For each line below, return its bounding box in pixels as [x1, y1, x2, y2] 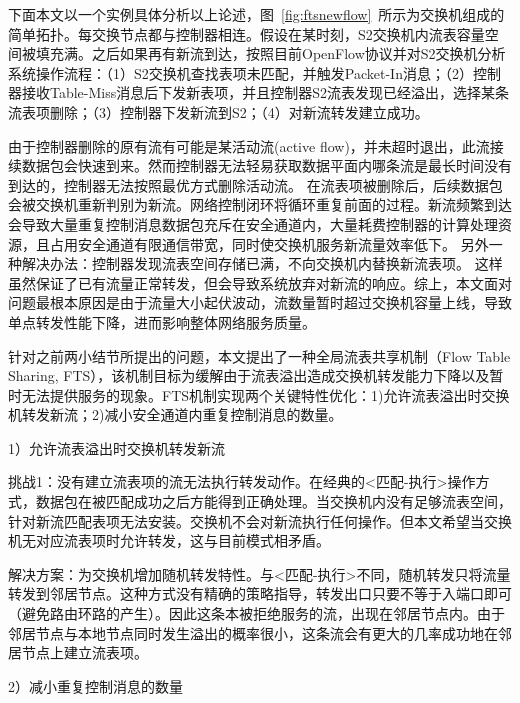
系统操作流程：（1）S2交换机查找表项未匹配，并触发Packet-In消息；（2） [8, 62, 473, 83]
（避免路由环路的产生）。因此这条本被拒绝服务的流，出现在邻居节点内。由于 [8, 603, 505, 624]
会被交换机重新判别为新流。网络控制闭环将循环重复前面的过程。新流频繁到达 [8, 194, 512, 215]
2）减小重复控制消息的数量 [8, 675, 183, 696]
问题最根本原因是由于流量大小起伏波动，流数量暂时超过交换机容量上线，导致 [8, 292, 512, 313]
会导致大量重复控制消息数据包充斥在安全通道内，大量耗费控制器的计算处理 [8, 213, 498, 234]
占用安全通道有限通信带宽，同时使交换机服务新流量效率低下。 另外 [49, 233, 489, 254]
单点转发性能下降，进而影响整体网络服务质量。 [8, 311, 316, 332]
